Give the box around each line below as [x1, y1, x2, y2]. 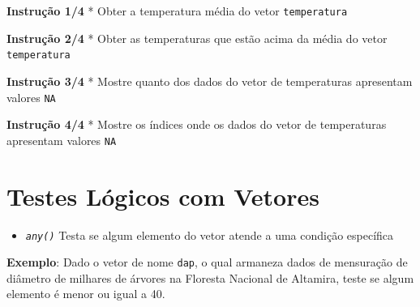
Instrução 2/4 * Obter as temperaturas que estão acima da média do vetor [6, 29, 388, 46]
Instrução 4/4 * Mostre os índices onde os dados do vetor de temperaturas [6, 116, 387, 133]
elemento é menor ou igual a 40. [6, 285, 165, 302]
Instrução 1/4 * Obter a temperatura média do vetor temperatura [6, 2, 348, 19]
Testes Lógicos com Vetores [6, 179, 319, 212]
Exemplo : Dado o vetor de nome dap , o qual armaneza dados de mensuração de [6, 254, 408, 271]
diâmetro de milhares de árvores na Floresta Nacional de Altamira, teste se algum [6, 269, 414, 286]
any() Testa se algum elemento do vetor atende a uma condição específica [25, 226, 394, 243]
